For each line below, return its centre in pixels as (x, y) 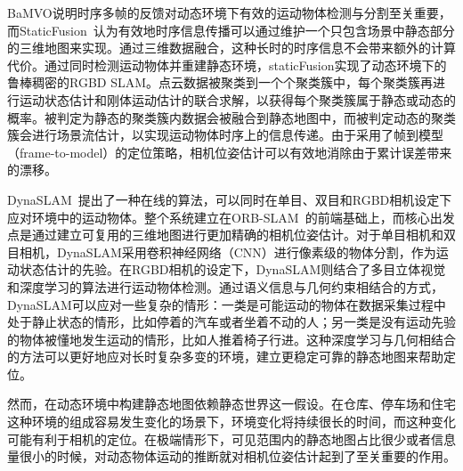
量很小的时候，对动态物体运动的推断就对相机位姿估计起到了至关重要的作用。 (231, 456)
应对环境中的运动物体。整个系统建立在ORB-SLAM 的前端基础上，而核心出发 (231, 217)
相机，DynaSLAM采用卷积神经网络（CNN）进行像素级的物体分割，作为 (227, 252)
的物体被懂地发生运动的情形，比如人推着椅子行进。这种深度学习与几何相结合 (231, 339)
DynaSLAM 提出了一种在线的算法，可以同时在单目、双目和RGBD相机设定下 (230, 199)
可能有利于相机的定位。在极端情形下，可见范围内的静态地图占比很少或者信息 (231, 439)
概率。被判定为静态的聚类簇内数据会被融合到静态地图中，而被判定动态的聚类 (231, 117)
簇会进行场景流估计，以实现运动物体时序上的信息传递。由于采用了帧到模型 (225, 135)
